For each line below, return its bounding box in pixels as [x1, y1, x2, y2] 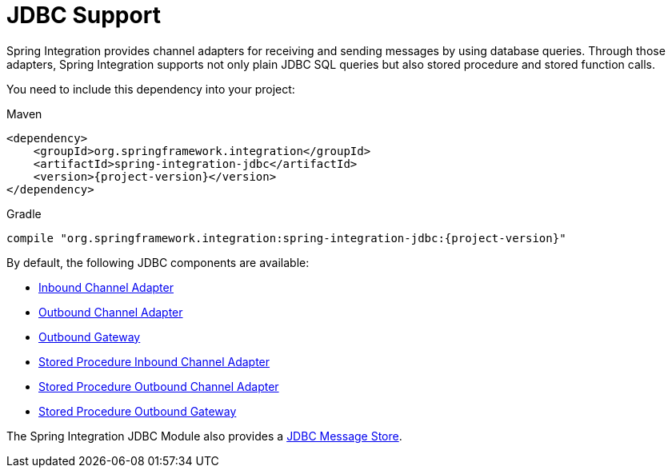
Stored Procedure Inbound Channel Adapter [38, 354, 270, 368]
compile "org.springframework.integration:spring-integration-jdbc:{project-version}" [6, 231, 566, 245]
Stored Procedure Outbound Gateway [38, 404, 237, 418]
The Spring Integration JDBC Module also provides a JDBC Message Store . [6, 428, 402, 443]
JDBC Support [6, 2, 161, 29]
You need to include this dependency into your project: [6, 82, 295, 96]
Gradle [6, 206, 42, 221]
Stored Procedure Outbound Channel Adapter [38, 379, 279, 393]
